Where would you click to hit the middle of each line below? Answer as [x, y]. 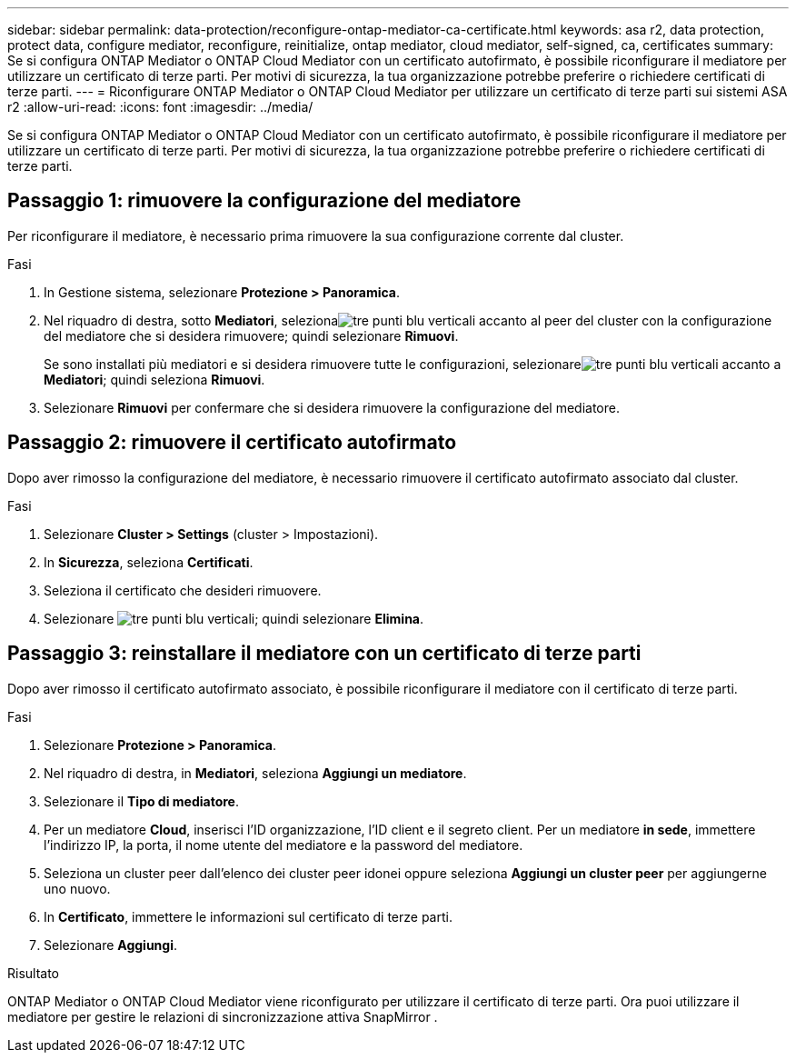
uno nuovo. [77, 888]
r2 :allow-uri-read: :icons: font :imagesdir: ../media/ [160, 107]
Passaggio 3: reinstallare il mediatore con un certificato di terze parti [324, 654]
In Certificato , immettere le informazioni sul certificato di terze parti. [248, 916]
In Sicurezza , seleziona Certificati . [149, 562]
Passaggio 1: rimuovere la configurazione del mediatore [264, 201]
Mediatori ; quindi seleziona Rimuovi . [154, 379]
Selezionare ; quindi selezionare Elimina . [234, 618]
